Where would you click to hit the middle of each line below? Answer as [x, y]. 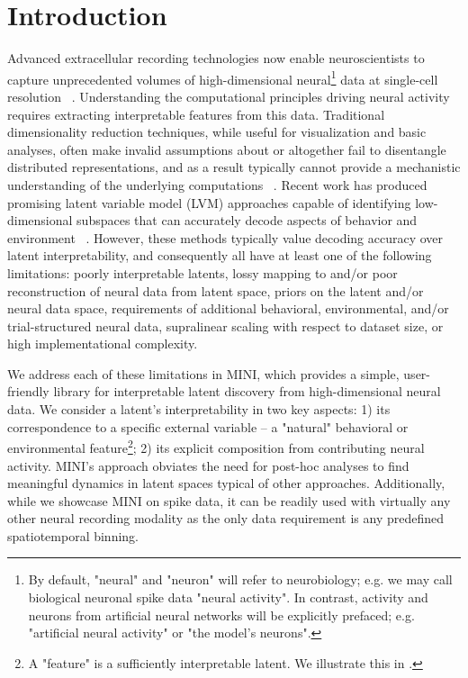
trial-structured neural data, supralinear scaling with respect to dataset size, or [225, 325]
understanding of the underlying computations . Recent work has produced [217, 184]
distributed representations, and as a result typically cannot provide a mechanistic [234, 167]
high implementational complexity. [103, 344]
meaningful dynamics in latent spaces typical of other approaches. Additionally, [226, 483]
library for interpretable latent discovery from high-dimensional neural [247, 391]
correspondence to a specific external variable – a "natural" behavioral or [208, 426]
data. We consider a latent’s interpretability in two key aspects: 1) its [199, 409]
